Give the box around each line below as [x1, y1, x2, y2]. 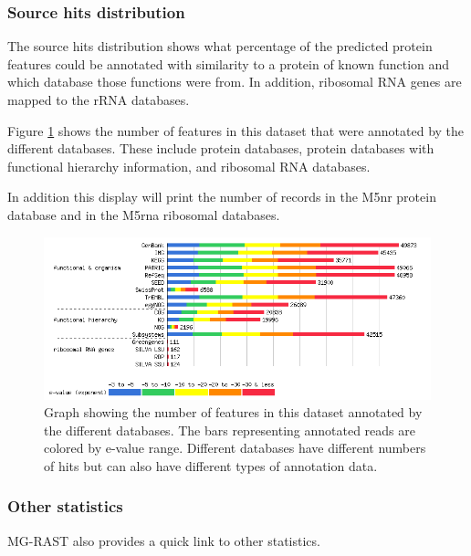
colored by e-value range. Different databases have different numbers [44, 438, 426, 457]
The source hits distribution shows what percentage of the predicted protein [7, 37, 433, 56]
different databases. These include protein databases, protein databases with [7, 139, 434, 158]
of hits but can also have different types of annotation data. [44, 456, 378, 475]
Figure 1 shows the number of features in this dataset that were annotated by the [7, 121, 465, 140]
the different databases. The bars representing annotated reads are [44, 420, 415, 439]
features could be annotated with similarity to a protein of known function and [7, 54, 450, 73]
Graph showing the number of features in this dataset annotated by [44, 403, 423, 422]
